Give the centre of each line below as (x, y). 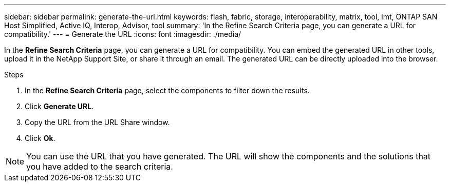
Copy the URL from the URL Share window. (97, 122)
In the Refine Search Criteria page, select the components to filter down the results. (167, 90)
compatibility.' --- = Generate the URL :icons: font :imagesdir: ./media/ (123, 34)
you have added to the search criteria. (100, 167)
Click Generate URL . (59, 106)
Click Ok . (40, 138)
